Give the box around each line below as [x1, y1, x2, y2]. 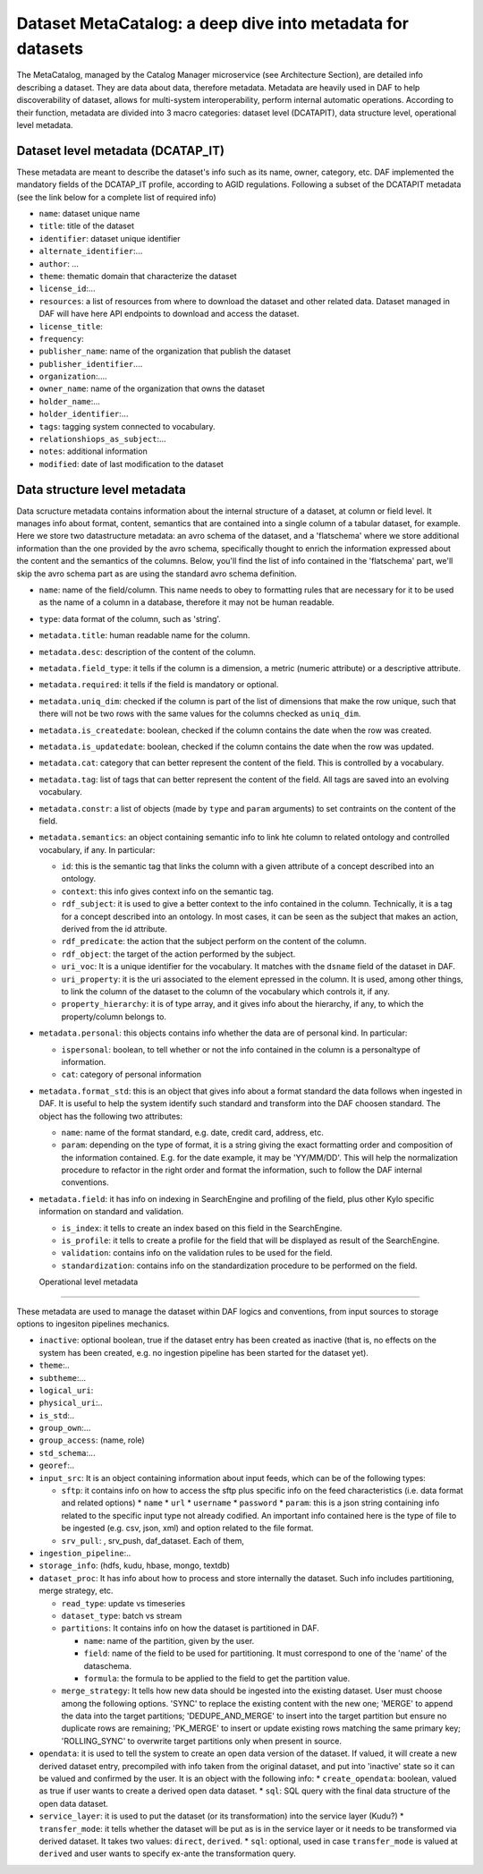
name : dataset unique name [38, 208, 140, 218]
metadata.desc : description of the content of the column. [38, 646, 257, 657]
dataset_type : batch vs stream [61, 1610, 182, 1621]
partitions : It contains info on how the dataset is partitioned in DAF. [61, 1623, 319, 1633]
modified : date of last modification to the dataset [38, 458, 224, 469]
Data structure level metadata [16, 481, 187, 497]
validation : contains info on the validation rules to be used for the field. [61, 1248, 333, 1258]
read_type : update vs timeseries [61, 1597, 186, 1608]
